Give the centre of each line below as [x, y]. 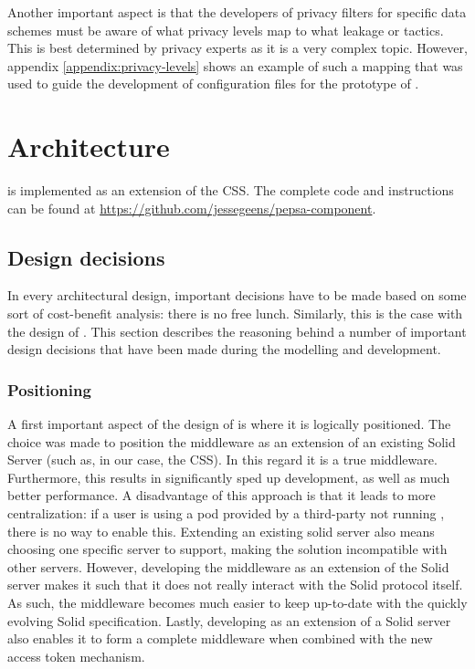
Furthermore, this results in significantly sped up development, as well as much [229, 477]
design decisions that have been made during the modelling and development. [224, 349]
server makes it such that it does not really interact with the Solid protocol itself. [235, 585]
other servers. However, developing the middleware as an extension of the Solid [228, 566]
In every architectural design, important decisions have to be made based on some [237, 295]
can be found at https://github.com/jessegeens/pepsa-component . [192, 208]
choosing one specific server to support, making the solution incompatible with [227, 549]
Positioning [49, 389]
